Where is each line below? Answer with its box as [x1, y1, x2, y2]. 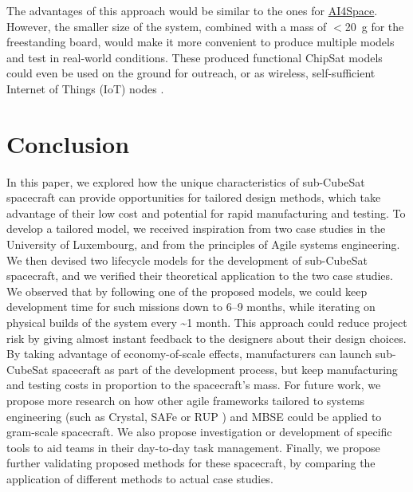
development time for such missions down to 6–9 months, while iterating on [6, 298, 376, 315]
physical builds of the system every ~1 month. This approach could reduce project [6, 314, 407, 331]
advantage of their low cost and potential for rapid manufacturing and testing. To [6, 204, 406, 221]
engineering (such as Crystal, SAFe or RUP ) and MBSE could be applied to [6, 407, 382, 424]
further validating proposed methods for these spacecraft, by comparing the [6, 455, 376, 471]
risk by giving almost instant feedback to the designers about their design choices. [6, 329, 407, 346]
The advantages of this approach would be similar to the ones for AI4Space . [6, 2, 378, 18]
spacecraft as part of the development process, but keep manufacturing [52, 360, 398, 377]
